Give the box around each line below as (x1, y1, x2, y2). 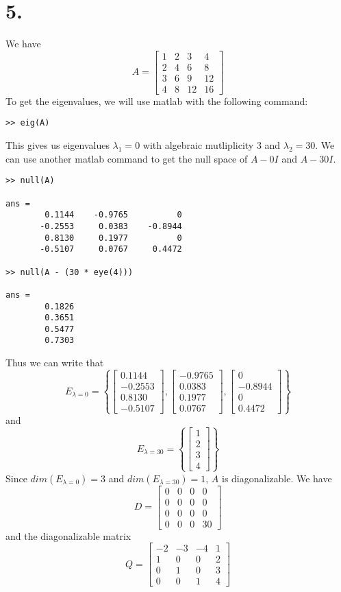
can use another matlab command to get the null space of (5, 151, 248, 165)
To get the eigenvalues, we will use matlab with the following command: (5, 93, 308, 108)
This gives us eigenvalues (5, 138, 110, 152)
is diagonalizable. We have (221, 471, 332, 485)
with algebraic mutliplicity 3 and (142, 138, 281, 152)
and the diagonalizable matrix (5, 528, 131, 543)
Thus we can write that (5, 355, 104, 370)
